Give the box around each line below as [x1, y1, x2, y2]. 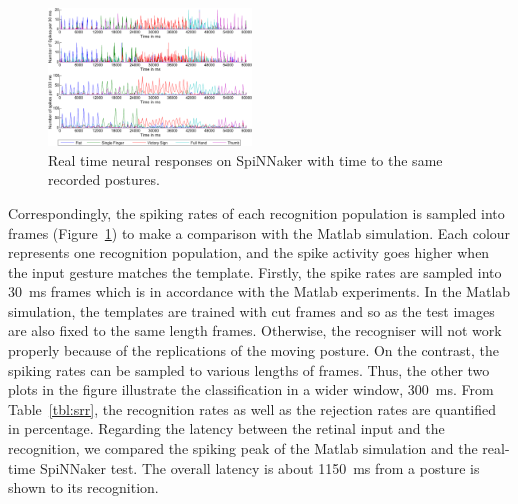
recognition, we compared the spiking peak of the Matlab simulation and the [8, 438, 478, 459]
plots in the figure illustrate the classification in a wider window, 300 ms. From [8, 379, 494, 400]
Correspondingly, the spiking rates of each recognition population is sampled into [8, 202, 505, 223]
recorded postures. [48, 169, 160, 190]
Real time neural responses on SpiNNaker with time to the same [48, 149, 443, 170]
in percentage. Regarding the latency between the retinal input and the [8, 418, 445, 439]
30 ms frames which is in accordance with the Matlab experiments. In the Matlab [8, 281, 511, 302]
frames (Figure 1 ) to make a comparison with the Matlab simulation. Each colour [8, 222, 511, 243]
